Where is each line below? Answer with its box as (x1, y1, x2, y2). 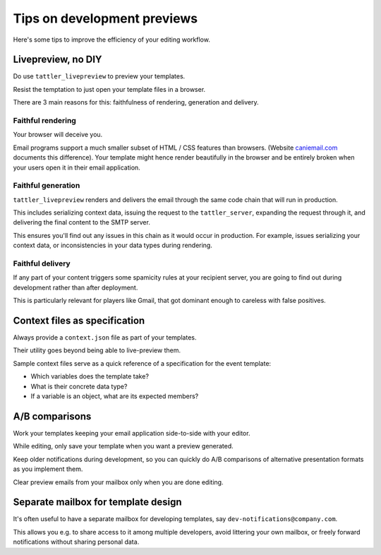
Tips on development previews (13, 11, 198, 26)
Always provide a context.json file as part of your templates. (13, 333, 197, 342)
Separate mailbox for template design (13, 496, 183, 508)
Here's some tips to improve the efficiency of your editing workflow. (13, 35, 211, 44)
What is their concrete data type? (30, 382, 128, 390)
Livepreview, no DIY (13, 54, 102, 66)
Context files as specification (13, 314, 145, 326)
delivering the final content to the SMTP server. (13, 218, 151, 227)
